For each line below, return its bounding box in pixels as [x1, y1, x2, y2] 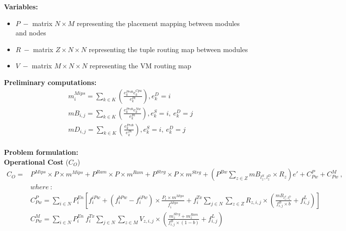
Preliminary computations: [4, 77, 97, 87]
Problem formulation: [4, 147, 79, 157]
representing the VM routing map [89, 60, 191, 71]
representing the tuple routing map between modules [88, 44, 248, 54]
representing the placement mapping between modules [77, 18, 240, 28]
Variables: [4, 1, 38, 11]
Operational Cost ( [4, 156, 69, 167]
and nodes [15, 28, 46, 38]
